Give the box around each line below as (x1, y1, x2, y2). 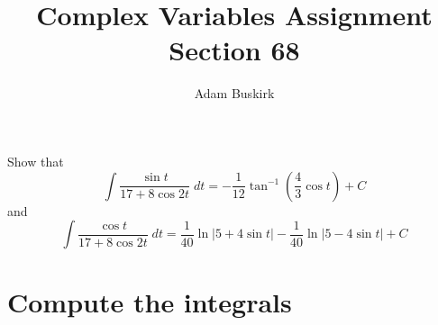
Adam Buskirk (194, 84, 275, 103)
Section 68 (169, 32, 300, 68)
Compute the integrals (7, 284, 292, 320)
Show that (7, 151, 64, 170)
